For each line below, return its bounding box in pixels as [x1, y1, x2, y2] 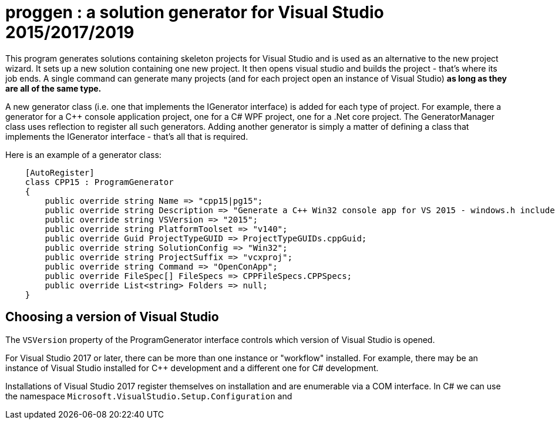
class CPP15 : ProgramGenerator [25, 177, 174, 187]
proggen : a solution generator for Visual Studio [5, 2, 384, 22]
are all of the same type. [5, 83, 102, 93]
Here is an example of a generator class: [5, 149, 162, 160]
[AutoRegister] [25, 167, 95, 177]
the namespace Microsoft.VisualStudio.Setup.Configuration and [5, 391, 292, 401]
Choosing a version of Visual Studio [5, 309, 219, 325]
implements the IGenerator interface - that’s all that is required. [5, 131, 248, 142]
